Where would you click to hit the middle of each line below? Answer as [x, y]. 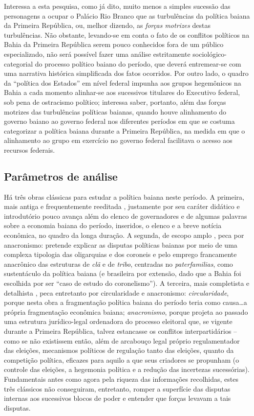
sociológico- [210, 54]
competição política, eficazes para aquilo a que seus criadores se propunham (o [122, 359]
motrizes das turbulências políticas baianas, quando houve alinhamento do [115, 111]
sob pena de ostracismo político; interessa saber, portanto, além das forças [115, 102]
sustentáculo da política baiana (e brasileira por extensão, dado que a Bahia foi [123, 273]
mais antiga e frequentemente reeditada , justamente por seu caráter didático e [122, 206]
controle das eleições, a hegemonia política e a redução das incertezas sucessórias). [127, 369]
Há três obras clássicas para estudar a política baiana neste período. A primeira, [124, 196]
